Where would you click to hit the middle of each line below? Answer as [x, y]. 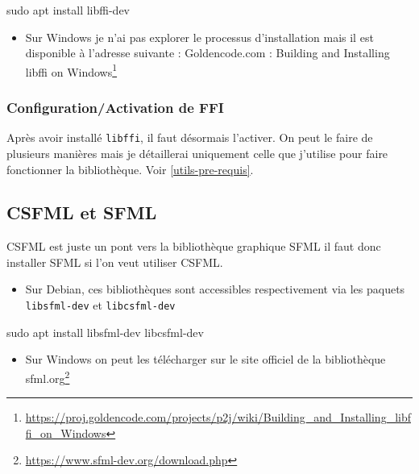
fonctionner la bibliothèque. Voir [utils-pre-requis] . [130, 169]
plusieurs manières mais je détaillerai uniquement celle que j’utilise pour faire [197, 153]
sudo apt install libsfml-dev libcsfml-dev [105, 332]
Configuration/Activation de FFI [115, 107]
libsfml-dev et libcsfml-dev [100, 305]
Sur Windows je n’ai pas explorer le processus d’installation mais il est [199, 37]
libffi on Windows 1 [71, 70]
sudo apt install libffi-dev [68, 10]
